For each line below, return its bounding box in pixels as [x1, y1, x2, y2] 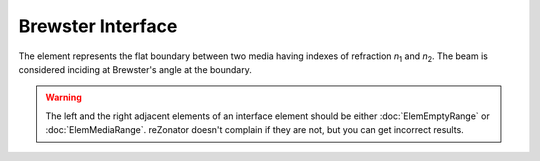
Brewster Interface [18, 15, 178, 37]
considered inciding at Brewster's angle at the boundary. [18, 63, 252, 75]
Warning [45, 91, 82, 104]
